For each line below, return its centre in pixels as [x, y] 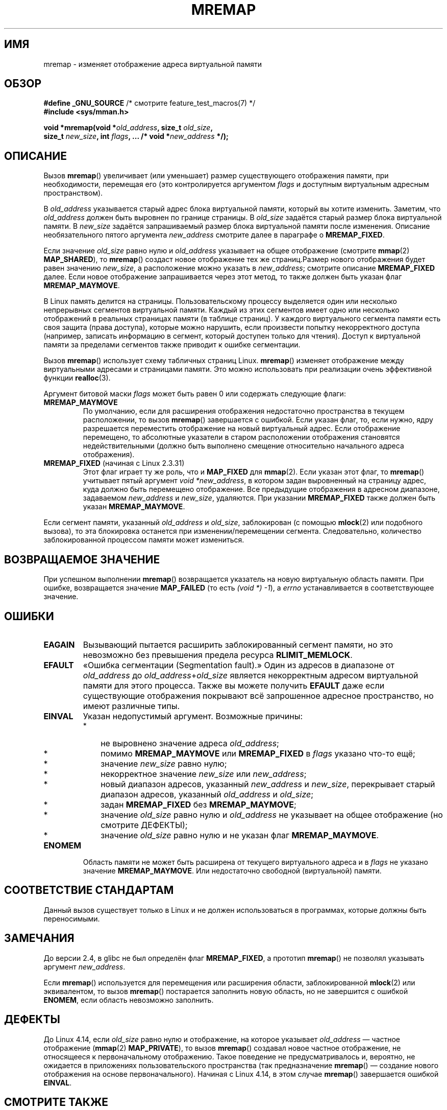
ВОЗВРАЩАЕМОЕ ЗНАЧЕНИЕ [82, 559]
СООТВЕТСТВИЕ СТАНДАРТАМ [89, 890]
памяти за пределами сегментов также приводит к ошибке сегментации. [172, 345]
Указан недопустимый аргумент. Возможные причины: [193, 716]
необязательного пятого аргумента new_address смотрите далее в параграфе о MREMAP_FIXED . [214, 235]
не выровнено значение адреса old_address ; [190, 743]
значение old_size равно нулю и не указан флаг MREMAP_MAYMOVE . [240, 835]
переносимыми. [72, 918]
